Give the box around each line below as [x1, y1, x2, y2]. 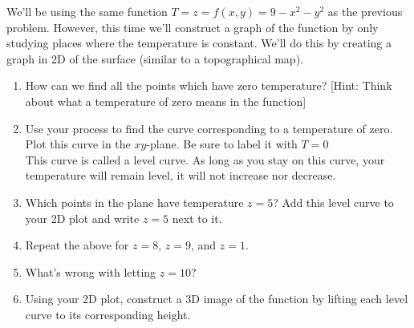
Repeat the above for [25, 237, 129, 253]
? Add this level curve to [273, 193, 394, 210]
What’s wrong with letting [25, 263, 156, 280]
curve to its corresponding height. [25, 306, 191, 322]
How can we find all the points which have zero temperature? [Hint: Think [25, 77, 392, 94]
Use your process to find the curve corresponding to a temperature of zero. [25, 119, 393, 136]
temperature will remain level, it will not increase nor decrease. [25, 167, 336, 184]
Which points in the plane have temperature [25, 193, 244, 210]
